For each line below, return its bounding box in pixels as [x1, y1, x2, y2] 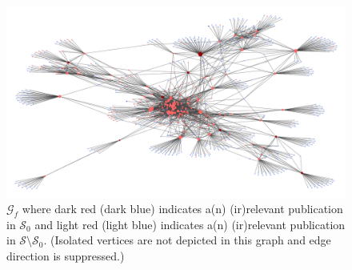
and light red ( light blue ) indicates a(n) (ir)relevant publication [34, 216, 346, 232]
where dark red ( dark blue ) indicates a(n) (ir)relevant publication [22, 200, 343, 217]
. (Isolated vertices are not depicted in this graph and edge [43, 232, 331, 248]
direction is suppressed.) [6, 248, 125, 264]
